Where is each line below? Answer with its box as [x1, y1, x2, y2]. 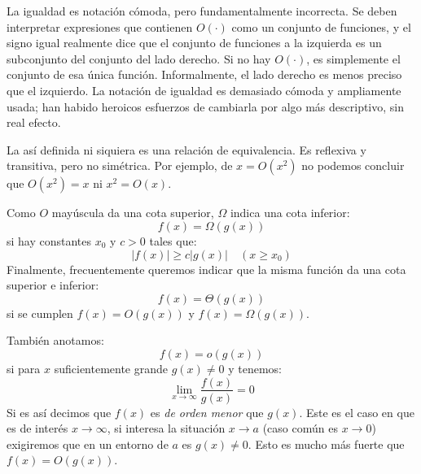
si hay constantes [7, 232, 92, 249]
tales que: [149, 232, 197, 249]
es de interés [7, 420, 68, 437]
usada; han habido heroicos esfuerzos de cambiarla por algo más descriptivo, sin [7, 98, 405, 115]
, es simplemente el [306, 50, 401, 67]
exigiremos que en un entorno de [7, 435, 169, 452]
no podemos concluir [301, 157, 405, 174]
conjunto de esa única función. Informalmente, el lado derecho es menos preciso [7, 66, 402, 83]
